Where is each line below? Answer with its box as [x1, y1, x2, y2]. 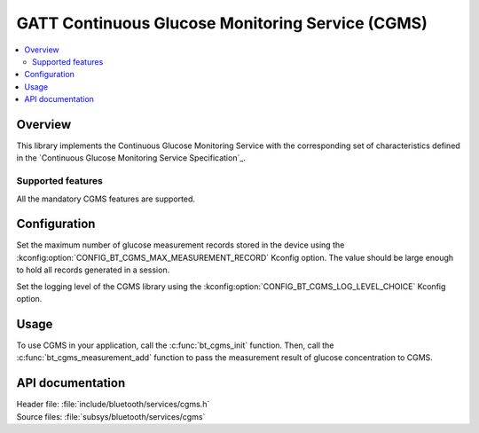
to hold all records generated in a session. [16, 264, 170, 275]
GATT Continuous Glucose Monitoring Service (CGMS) [16, 13, 428, 33]
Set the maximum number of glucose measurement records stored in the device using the [16, 240, 345, 250]
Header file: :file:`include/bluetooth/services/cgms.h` [16, 399, 210, 410]
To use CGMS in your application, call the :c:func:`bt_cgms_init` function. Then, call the [16, 340, 334, 350]
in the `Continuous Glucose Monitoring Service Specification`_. [16, 153, 246, 163]
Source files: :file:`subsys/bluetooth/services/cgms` [16, 411, 206, 421]
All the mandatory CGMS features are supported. [16, 193, 195, 204]
